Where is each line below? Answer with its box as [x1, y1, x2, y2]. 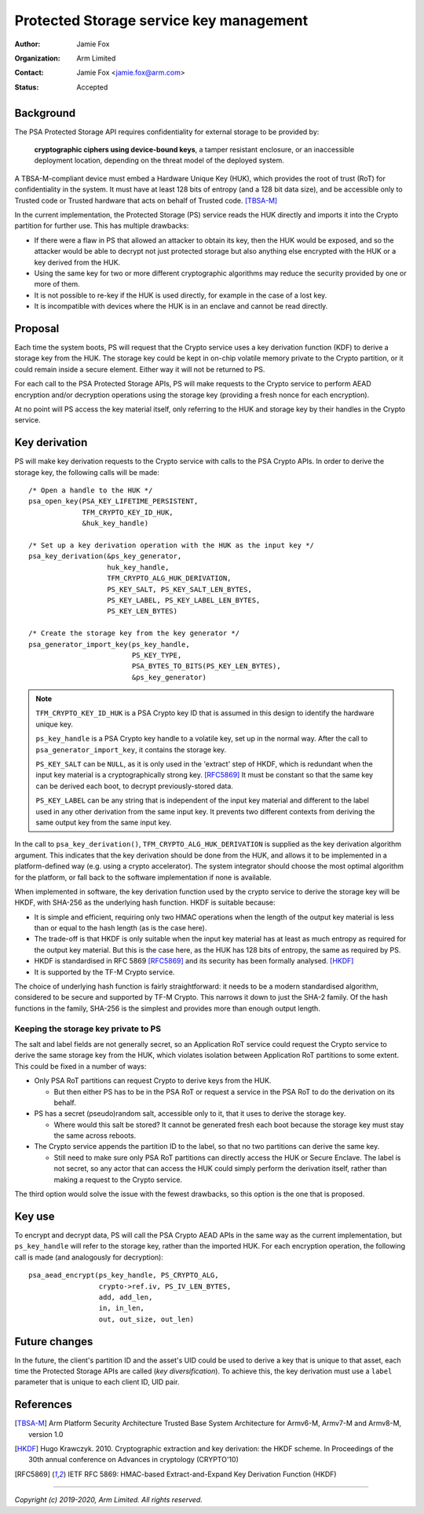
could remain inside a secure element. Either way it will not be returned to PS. [14, 364, 265, 374]
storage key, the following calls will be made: [14, 467, 160, 477]
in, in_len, [98, 1304, 145, 1313]
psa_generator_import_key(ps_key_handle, [28, 640, 190, 649]
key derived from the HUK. [34, 258, 121, 267]
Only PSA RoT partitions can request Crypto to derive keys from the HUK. [34, 1076, 272, 1085]
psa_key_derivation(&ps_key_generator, [28, 552, 182, 561]
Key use [14, 1209, 55, 1223]
